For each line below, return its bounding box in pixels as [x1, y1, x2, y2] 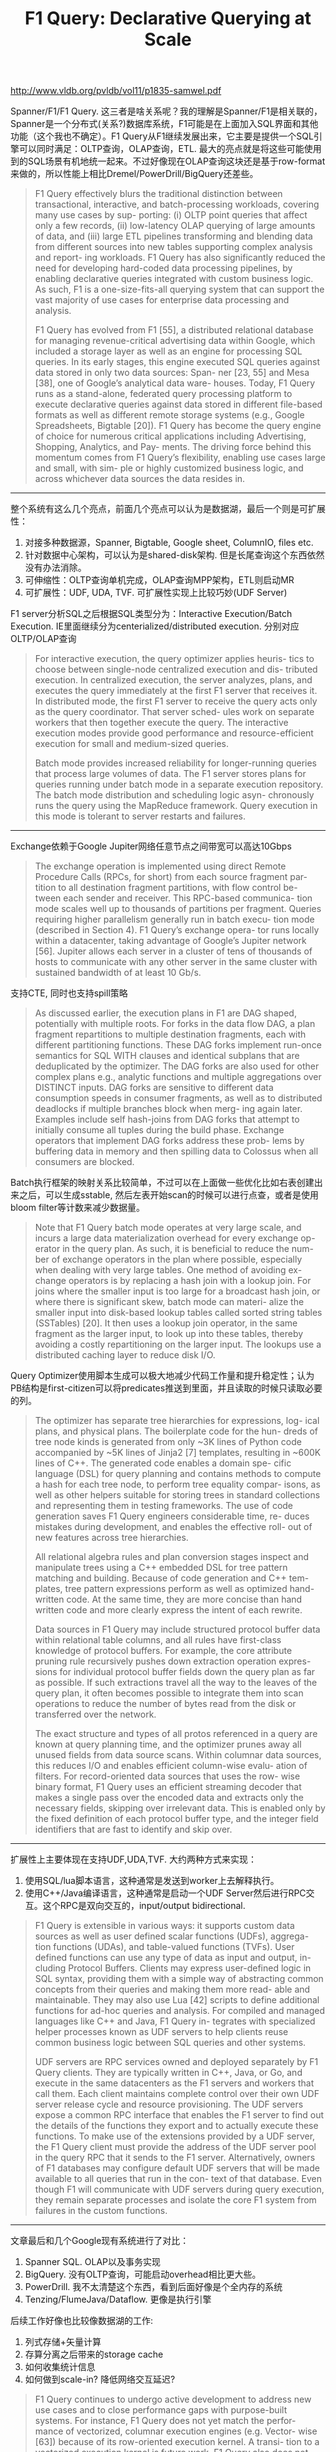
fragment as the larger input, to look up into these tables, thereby [34, 1328, 304, 1340]
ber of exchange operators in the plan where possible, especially [34, 1253, 303, 1266]
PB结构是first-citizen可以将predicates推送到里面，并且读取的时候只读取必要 [10, 1382, 323, 1394]
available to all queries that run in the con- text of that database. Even [34, 2173, 323, 2185]
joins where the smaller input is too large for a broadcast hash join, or [34, 1285, 321, 1297]
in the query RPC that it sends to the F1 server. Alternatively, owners [34, 2152, 316, 2164]
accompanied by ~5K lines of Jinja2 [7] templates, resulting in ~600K [34, 1447, 322, 1459]
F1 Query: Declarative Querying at [24, 7, 312, 30]
